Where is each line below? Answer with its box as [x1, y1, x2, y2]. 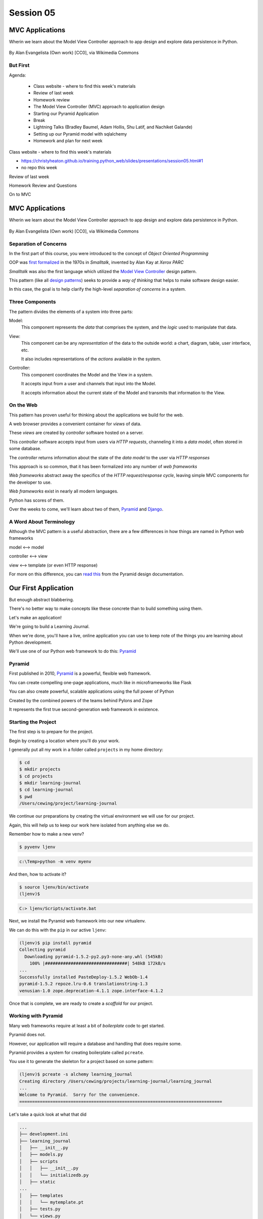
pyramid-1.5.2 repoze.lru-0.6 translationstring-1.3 [19, 981, 148, 987]
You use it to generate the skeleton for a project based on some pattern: [9, 1059, 154, 1064]
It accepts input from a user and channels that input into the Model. [21, 381, 156, 387]
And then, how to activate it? [9, 871, 67, 877]
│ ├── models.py [19, 1152, 63, 1158]
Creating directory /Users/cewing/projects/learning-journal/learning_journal [19, 1078, 212, 1084]
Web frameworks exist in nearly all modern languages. [9, 488, 119, 494]
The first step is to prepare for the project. [9, 729, 94, 735]
